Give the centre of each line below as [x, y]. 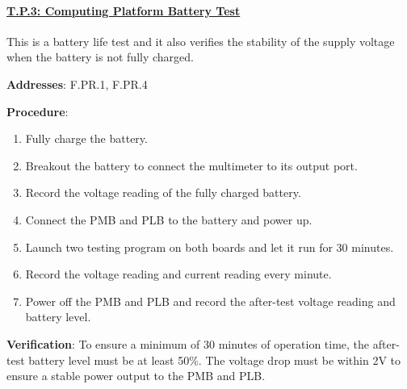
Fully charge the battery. [86, 138]
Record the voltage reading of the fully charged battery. [163, 192]
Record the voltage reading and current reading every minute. [178, 274]
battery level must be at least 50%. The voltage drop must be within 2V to [214, 360]
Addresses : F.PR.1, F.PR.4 [77, 84]
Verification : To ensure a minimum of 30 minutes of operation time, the [188, 343]
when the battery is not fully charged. [100, 57]
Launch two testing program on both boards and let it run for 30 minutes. [210, 247]
